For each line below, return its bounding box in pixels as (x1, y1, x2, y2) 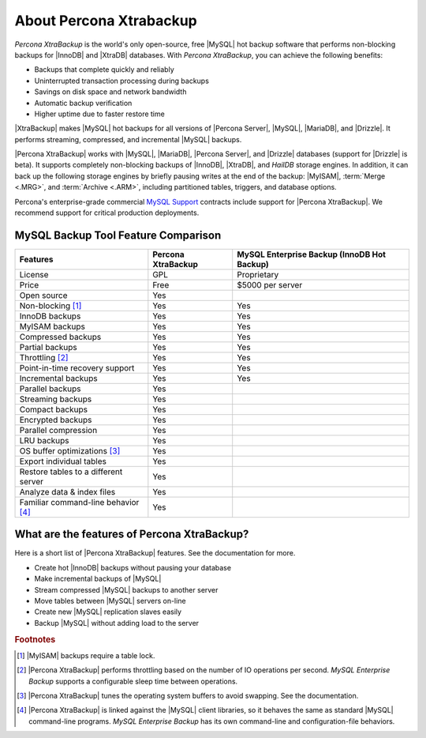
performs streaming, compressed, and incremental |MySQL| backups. (14, 134, 242, 144)
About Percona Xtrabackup (14, 12, 197, 29)
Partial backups (19, 341, 78, 352)
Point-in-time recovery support (19, 362, 135, 373)
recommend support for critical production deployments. (14, 208, 200, 217)
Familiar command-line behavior (19, 496, 140, 507)
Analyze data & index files (19, 486, 116, 497)
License (19, 269, 49, 280)
